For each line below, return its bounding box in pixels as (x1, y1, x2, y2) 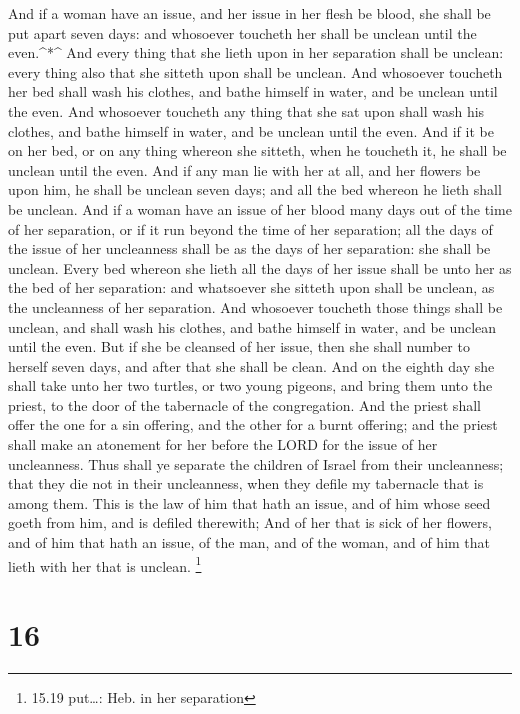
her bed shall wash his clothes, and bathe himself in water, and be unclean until (8, 81, 498, 102)
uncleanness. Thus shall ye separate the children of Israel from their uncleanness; (8, 453, 504, 474)
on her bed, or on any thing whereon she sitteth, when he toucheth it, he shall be (8, 140, 507, 161)
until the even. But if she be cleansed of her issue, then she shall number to (8, 336, 470, 357)
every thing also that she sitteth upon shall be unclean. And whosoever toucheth (8, 61, 503, 82)
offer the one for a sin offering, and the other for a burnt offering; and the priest (8, 414, 498, 435)
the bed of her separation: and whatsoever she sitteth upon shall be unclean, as (8, 277, 495, 298)
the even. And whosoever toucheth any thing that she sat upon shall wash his (8, 100, 485, 121)
